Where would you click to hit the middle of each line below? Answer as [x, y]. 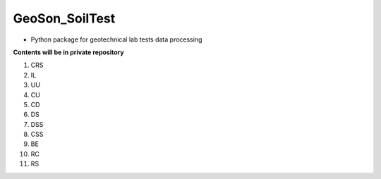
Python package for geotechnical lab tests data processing [116, 39]
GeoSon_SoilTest [64, 18]
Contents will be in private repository [68, 52]
